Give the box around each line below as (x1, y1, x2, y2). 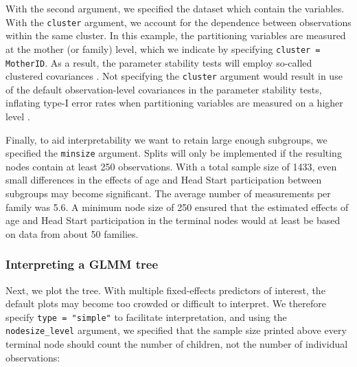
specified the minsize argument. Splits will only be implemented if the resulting (5, 146, 342, 160)
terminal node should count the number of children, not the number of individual (5, 337, 348, 351)
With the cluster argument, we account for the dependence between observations (5, 14, 352, 29)
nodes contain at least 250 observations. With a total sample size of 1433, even (5, 159, 337, 173)
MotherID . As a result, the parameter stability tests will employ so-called (5, 55, 312, 69)
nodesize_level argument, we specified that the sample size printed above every (5, 323, 347, 337)
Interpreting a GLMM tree (5, 256, 159, 273)
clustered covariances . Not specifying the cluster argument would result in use (5, 69, 343, 83)
